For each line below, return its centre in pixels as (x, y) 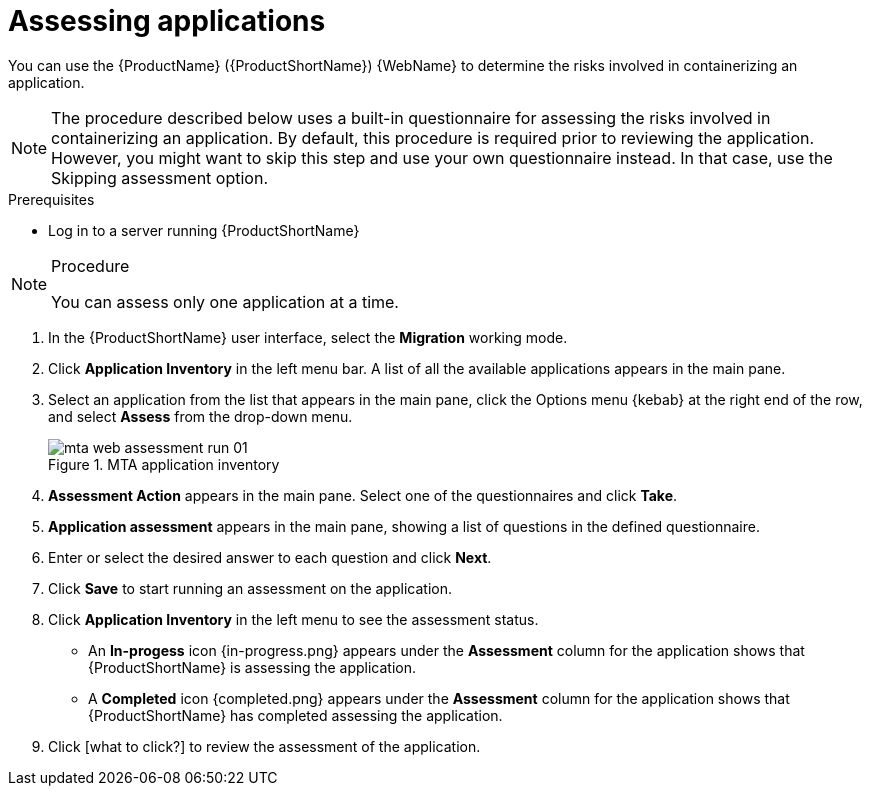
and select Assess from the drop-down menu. (200, 416)
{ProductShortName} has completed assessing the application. (295, 715)
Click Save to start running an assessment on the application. (250, 588)
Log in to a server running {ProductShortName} (204, 230)
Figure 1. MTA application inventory (164, 464)
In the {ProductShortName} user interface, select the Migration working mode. (308, 337)
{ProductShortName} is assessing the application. (252, 667)
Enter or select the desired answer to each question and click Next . (270, 557)
